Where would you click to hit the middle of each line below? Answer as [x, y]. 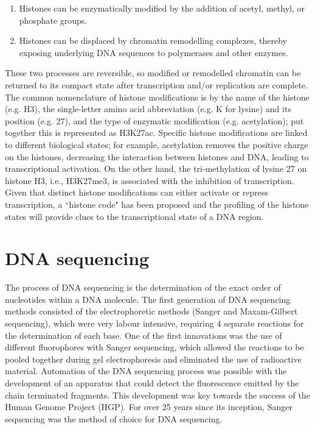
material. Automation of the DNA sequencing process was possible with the [146, 371]
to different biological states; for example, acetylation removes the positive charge [157, 144]
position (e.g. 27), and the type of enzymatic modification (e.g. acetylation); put [154, 120]
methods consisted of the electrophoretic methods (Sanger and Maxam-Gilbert [151, 311]
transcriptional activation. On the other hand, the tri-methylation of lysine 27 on [156, 168]
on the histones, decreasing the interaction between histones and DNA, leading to [157, 156]
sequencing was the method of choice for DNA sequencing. [114, 418]
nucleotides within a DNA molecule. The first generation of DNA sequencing [148, 299]
